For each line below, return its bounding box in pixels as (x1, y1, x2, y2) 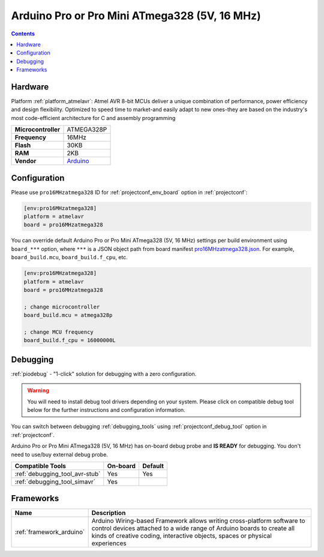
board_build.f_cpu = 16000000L (23, 337, 116, 344)
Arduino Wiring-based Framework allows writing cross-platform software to (91, 517, 305, 525)
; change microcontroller (23, 303, 100, 310)
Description (91, 509, 126, 517)
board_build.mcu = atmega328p (23, 312, 113, 319)
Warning (27, 387, 49, 394)
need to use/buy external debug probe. (11, 451, 108, 458)
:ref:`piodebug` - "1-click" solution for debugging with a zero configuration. (11, 370, 197, 378)
